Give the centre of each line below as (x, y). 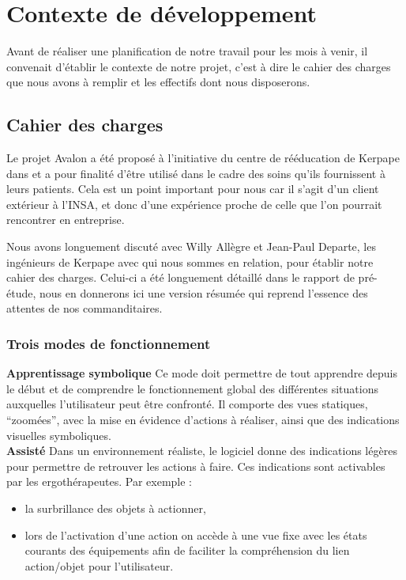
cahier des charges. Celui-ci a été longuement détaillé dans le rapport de (180, 277)
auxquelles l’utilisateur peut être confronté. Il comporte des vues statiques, (187, 404)
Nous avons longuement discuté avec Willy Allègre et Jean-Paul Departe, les (191, 246)
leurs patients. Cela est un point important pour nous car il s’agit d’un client (193, 189)
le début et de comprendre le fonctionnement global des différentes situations (192, 388)
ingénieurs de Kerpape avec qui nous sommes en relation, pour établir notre (190, 262)
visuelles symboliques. (59, 435)
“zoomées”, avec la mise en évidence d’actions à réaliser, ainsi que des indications (203, 420)
